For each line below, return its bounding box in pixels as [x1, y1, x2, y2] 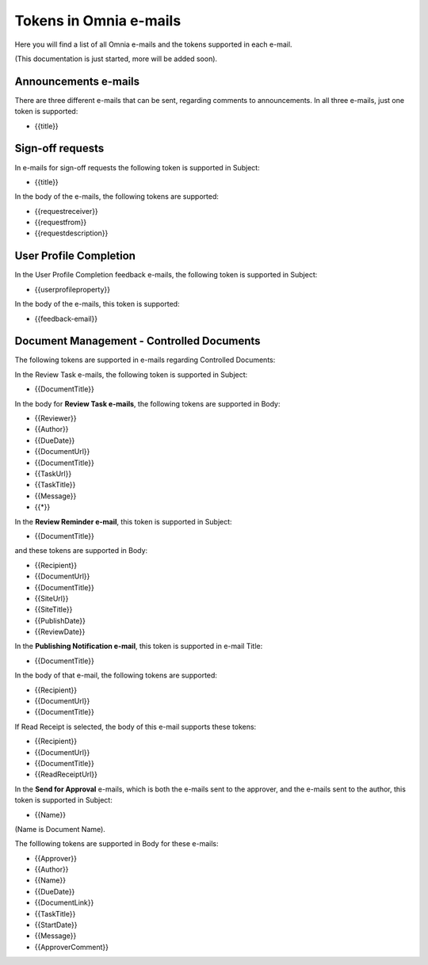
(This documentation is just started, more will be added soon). [14, 54, 218, 63]
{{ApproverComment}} [34, 942, 109, 952]
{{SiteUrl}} [34, 593, 69, 603]
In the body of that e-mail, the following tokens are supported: [14, 670, 218, 681]
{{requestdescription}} [34, 228, 109, 238]
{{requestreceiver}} [34, 206, 98, 216]
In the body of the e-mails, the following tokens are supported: [14, 192, 220, 201]
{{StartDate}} [34, 920, 78, 930]
